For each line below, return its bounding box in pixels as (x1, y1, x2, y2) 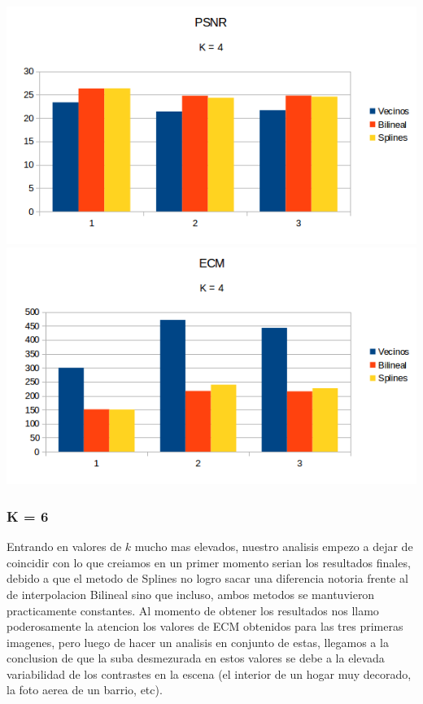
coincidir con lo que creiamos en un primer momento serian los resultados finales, (7, 553, 411, 571)
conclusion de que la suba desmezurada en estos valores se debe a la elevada (7, 649, 385, 667)
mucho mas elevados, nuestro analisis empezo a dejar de (134, 538, 413, 555)
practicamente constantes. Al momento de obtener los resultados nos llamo (7, 601, 379, 619)
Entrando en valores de (7, 538, 122, 555)
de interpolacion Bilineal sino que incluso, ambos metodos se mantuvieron (7, 585, 375, 602)
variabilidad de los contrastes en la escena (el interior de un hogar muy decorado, (7, 665, 412, 682)
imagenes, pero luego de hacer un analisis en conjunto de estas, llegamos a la (7, 633, 389, 650)
